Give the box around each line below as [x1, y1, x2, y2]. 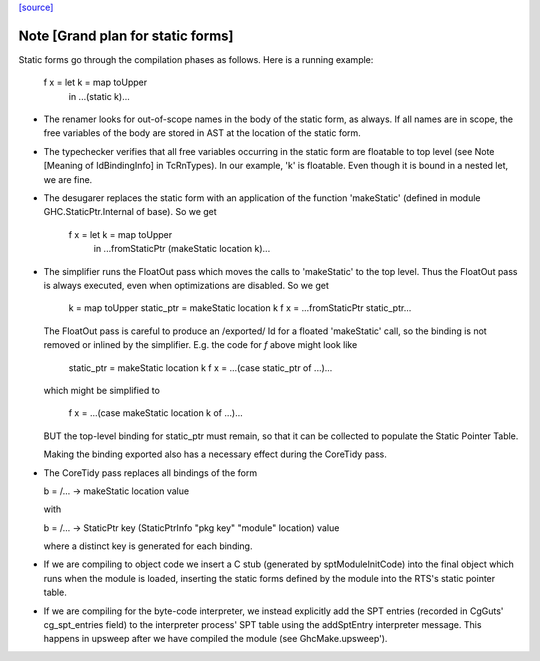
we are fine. [43, 173, 93, 185]
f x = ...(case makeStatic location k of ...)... [68, 407, 244, 419]
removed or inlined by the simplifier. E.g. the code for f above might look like [43, 339, 358, 351]
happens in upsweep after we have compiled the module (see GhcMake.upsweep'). [43, 633, 388, 645]
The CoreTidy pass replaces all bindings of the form [43, 466, 258, 479]
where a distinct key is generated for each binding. [43, 540, 253, 552]
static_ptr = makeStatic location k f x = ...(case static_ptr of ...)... [68, 361, 333, 374]
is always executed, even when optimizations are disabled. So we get [43, 279, 329, 291]
